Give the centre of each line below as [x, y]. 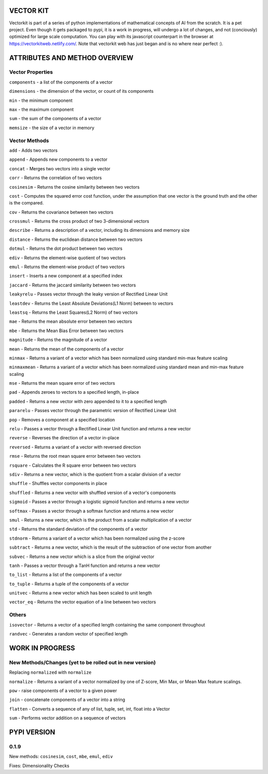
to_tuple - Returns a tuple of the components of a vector [69, 584]
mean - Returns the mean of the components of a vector [67, 349]
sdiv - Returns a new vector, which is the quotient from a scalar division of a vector [95, 474]
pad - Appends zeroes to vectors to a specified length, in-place [74, 392]
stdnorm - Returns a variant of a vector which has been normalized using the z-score [97, 538]
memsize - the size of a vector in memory [52, 128]
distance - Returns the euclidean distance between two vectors [76, 239]
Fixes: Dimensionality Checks [39, 766]
